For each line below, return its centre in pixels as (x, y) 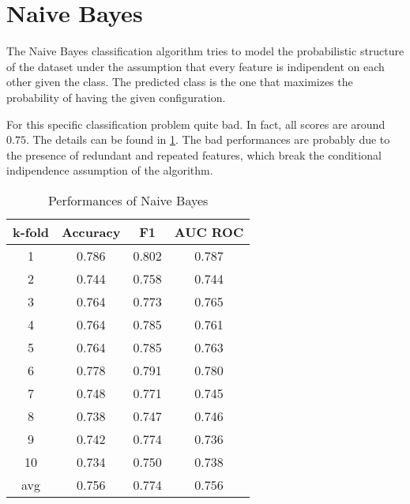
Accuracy (91, 231)
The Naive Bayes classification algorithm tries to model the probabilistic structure (205, 51)
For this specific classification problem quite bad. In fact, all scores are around (196, 124)
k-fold (31, 231)
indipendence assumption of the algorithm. (110, 170)
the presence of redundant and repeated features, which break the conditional (194, 154)
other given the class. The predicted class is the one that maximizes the (180, 82)
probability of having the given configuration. (116, 97)
